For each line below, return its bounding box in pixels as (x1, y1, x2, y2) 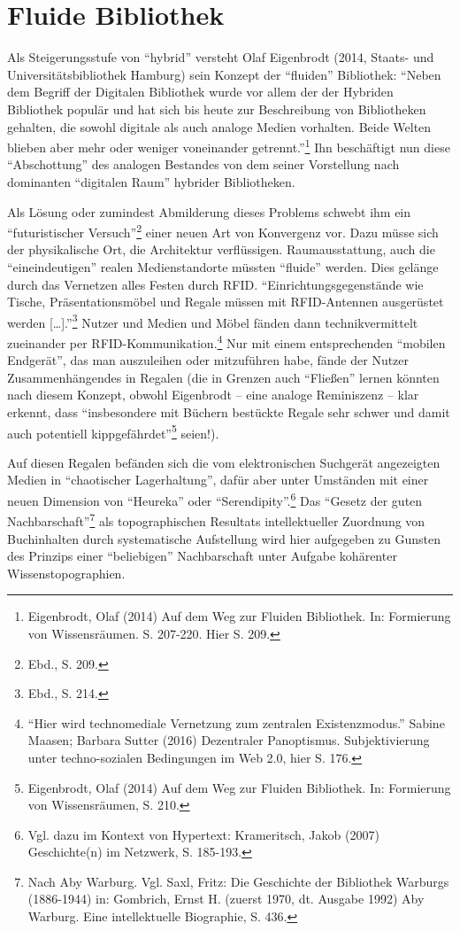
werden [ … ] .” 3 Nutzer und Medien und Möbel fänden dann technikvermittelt (7, 310, 418, 331)
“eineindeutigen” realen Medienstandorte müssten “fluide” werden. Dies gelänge (7, 257, 439, 275)
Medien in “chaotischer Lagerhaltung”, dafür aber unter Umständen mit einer (7, 470, 429, 489)
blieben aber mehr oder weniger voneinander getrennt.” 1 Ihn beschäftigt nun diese (7, 136, 450, 156)
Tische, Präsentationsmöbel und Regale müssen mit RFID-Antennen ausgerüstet (7, 292, 444, 311)
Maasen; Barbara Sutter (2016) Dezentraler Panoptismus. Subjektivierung (27, 731, 430, 749)
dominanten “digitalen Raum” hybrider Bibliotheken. (7, 172, 295, 190)
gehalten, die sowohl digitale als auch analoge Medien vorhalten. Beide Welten (7, 117, 432, 136)
